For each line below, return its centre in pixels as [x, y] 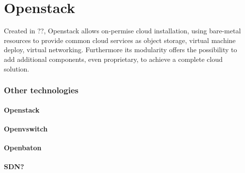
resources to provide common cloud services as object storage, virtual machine [120, 40]
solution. [17, 68]
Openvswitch [26, 128]
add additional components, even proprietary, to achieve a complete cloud [113, 59]
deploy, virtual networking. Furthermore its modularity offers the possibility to [121, 50]
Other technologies [41, 90]
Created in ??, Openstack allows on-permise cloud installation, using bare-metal [122, 31]
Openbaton [23, 147]
